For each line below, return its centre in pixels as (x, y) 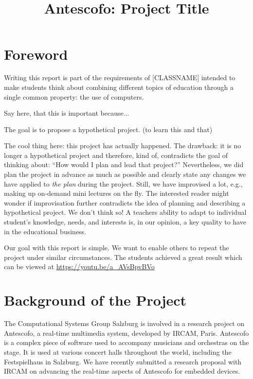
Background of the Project (95, 300)
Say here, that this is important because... (67, 113)
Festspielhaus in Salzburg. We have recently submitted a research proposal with (123, 361)
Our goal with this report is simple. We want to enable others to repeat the (117, 248)
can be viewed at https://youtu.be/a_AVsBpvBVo (79, 267)
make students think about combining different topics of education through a (119, 87)
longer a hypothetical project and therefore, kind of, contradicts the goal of (116, 155)
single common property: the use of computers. (74, 96)
